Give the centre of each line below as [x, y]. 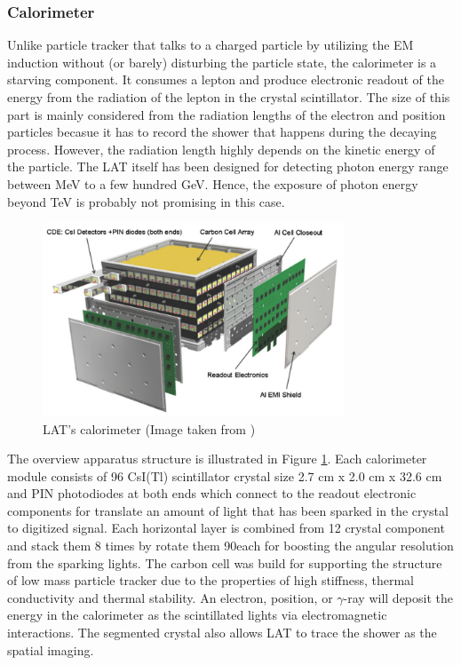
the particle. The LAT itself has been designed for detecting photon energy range [228, 166]
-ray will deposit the [398, 597]
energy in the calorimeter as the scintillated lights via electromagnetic [197, 615]
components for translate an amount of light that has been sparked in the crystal [228, 510]
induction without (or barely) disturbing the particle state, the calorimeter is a [222, 62]
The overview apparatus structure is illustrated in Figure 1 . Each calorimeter [217, 459]
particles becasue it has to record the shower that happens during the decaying [222, 132]
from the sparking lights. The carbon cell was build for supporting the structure [225, 562]
